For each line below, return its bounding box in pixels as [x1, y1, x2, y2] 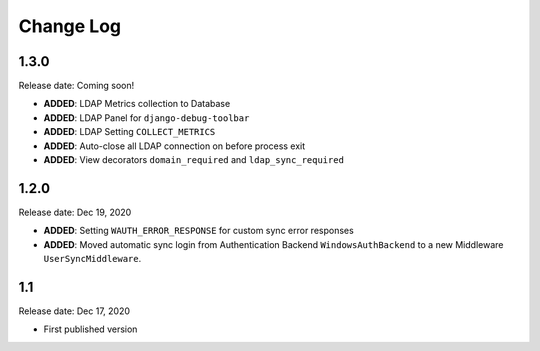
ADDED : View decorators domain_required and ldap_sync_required [43, 154, 345, 166]
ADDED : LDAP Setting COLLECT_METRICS [43, 126, 216, 138]
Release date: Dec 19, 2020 [18, 206, 132, 218]
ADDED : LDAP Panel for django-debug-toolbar [43, 111, 250, 124]
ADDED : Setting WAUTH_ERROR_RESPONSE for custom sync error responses [43, 225, 354, 237]
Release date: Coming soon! [18, 80, 135, 92]
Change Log [18, 15, 122, 37]
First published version [43, 323, 138, 335]
